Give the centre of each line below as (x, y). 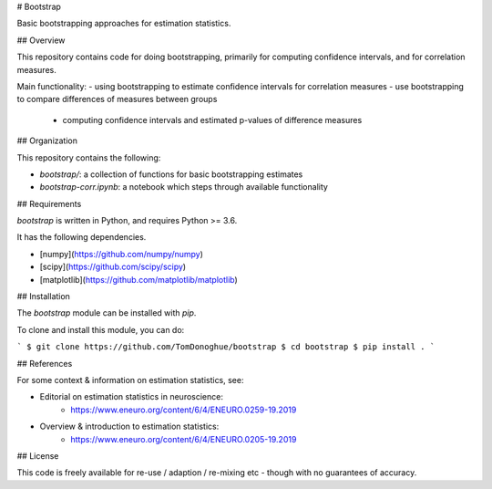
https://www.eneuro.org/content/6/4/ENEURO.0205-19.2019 (184, 439)
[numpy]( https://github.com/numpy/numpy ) (122, 254)
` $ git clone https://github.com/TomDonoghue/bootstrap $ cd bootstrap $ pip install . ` (226, 347)
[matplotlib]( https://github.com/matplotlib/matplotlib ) (139, 279)
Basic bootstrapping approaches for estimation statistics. (124, 24)
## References (45, 363)
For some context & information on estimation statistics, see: (130, 380)
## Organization (47, 140)
